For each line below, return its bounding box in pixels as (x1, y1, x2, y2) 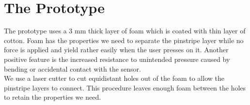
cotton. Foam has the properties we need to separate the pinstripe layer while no (4, 35, 244, 45)
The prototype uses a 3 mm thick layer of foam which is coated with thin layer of (4, 26, 246, 36)
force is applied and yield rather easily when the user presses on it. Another (4, 45, 229, 55)
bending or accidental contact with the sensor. (4, 63, 141, 74)
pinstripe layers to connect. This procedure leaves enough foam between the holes (4, 82, 246, 92)
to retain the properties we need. (4, 92, 101, 102)
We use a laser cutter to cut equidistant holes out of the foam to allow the (4, 73, 224, 83)
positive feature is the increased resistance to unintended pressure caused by (4, 54, 230, 64)
